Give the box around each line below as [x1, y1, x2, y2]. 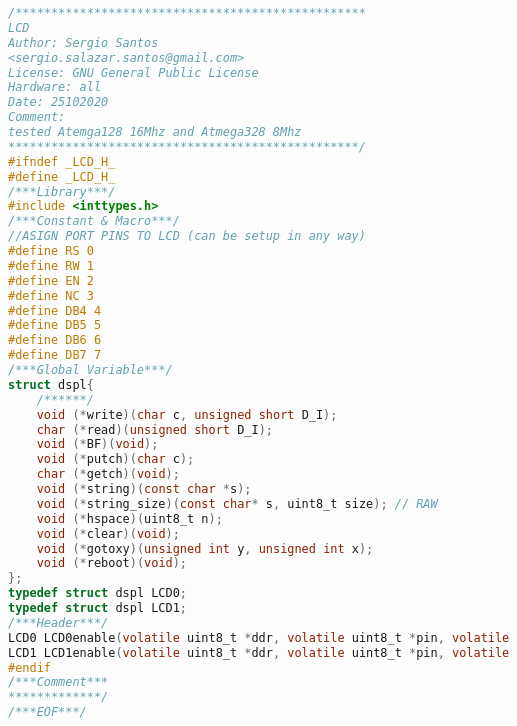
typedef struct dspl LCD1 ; [8, 601, 188, 615]
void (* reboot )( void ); [36, 556, 188, 571]
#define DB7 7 [8, 348, 102, 363]
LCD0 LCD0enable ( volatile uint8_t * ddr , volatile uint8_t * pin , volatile [8, 630, 510, 645]
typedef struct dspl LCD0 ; [8, 586, 188, 601]
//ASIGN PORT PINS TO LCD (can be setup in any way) [8, 229, 366, 244]
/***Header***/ [8, 615, 109, 630]
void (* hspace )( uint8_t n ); [36, 511, 223, 526]
